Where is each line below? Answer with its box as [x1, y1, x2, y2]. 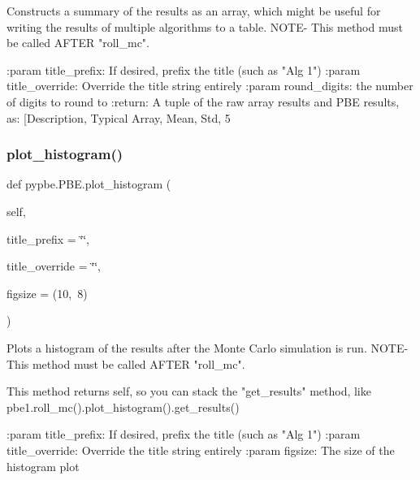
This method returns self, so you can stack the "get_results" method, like [6, 383, 371, 400]
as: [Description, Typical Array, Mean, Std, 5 [6, 109, 231, 126]
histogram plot [6, 457, 80, 474]
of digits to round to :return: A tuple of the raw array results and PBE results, [6, 93, 400, 110]
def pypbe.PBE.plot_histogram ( [6, 175, 171, 192]
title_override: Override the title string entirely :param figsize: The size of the [6, 441, 395, 458]
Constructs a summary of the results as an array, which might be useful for [6, 2, 381, 19]
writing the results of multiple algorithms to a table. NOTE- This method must [6, 18, 403, 35]
